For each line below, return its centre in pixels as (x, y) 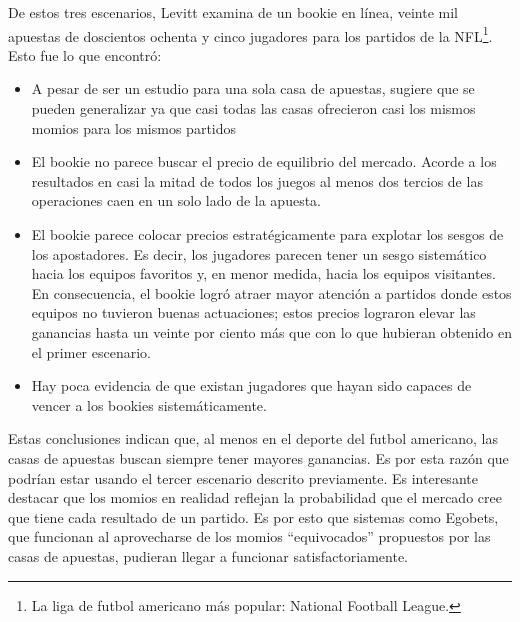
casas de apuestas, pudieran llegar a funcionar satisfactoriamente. (208, 555)
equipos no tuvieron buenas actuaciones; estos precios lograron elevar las (253, 312)
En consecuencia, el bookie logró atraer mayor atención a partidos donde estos (271, 292)
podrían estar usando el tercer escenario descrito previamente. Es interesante (243, 477)
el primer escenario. (91, 351)
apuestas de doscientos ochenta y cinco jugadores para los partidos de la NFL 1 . (250, 34)
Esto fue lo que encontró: (85, 54)
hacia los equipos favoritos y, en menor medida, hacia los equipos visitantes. (263, 273)
